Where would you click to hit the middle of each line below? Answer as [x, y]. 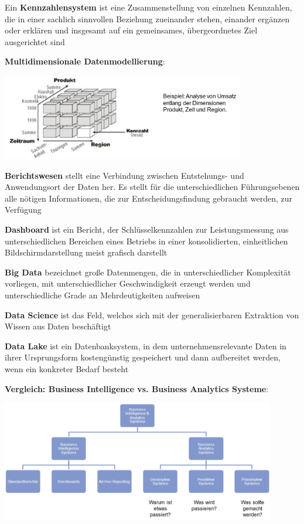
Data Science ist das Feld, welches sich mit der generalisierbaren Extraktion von [152, 314]
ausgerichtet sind [35, 41]
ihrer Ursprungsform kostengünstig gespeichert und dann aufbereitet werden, [143, 357]
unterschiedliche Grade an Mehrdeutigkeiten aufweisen [103, 295]
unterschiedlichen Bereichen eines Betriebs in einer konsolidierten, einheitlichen [146, 241]
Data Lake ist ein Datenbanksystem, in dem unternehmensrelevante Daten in [146, 346]
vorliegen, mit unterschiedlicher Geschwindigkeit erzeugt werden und [128, 283]
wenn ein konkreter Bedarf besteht [67, 369]
